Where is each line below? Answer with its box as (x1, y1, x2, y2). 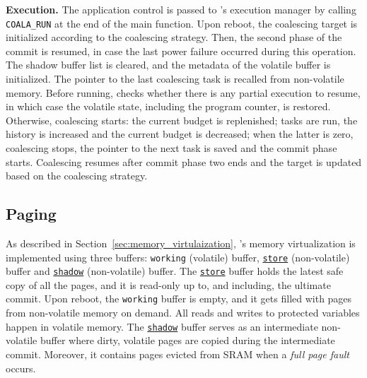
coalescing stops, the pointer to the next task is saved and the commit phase (6, 141, 337, 155)
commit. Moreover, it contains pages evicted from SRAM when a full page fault (6, 346, 349, 361)
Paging (6, 203, 57, 225)
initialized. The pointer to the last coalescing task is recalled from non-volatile (6, 71, 344, 86)
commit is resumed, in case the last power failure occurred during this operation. (6, 43, 356, 58)
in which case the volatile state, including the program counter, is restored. (6, 99, 331, 114)
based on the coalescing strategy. (6, 168, 148, 183)
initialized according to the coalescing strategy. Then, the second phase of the (6, 30, 342, 45)
